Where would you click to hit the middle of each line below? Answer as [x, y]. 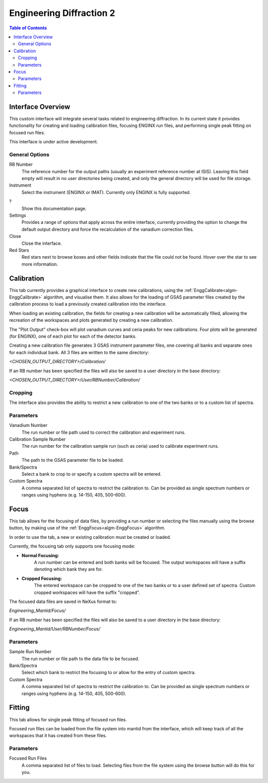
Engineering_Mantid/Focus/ [37, 611]
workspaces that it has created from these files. [58, 736]
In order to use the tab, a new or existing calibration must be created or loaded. [90, 537]
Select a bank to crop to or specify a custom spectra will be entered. [92, 474]
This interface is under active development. [54, 142]
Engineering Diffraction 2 [62, 13]
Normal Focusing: [40, 555]
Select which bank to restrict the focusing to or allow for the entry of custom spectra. [109, 673]
